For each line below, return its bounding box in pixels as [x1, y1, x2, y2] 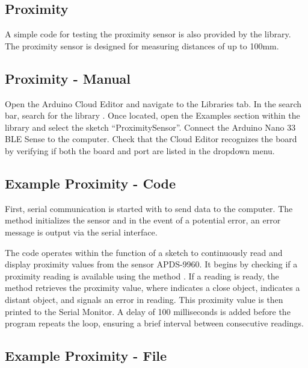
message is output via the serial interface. [5, 225, 158, 238]
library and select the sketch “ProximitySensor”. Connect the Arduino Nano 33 [5, 120, 296, 133]
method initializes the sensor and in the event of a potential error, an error [5, 214, 281, 226]
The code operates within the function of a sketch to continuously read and [5, 246, 283, 258]
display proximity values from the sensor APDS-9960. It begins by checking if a [5, 258, 298, 270]
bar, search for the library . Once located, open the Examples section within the [5, 109, 300, 122]
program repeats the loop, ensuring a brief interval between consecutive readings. [5, 317, 304, 329]
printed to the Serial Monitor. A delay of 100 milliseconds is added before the [5, 305, 291, 317]
